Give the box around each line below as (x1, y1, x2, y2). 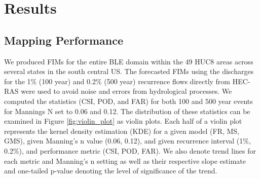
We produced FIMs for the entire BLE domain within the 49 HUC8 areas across (4, 56, 253, 66)
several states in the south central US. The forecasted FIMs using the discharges (4, 66, 254, 77)
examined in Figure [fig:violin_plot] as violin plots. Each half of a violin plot (4, 116, 242, 126)
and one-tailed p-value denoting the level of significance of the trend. (4, 165, 217, 176)
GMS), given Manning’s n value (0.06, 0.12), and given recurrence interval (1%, (4, 135, 251, 146)
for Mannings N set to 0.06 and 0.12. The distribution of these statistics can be (4, 105, 250, 116)
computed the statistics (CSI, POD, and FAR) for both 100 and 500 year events (4, 95, 253, 106)
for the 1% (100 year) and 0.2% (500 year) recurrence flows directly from (4, 76, 231, 86)
